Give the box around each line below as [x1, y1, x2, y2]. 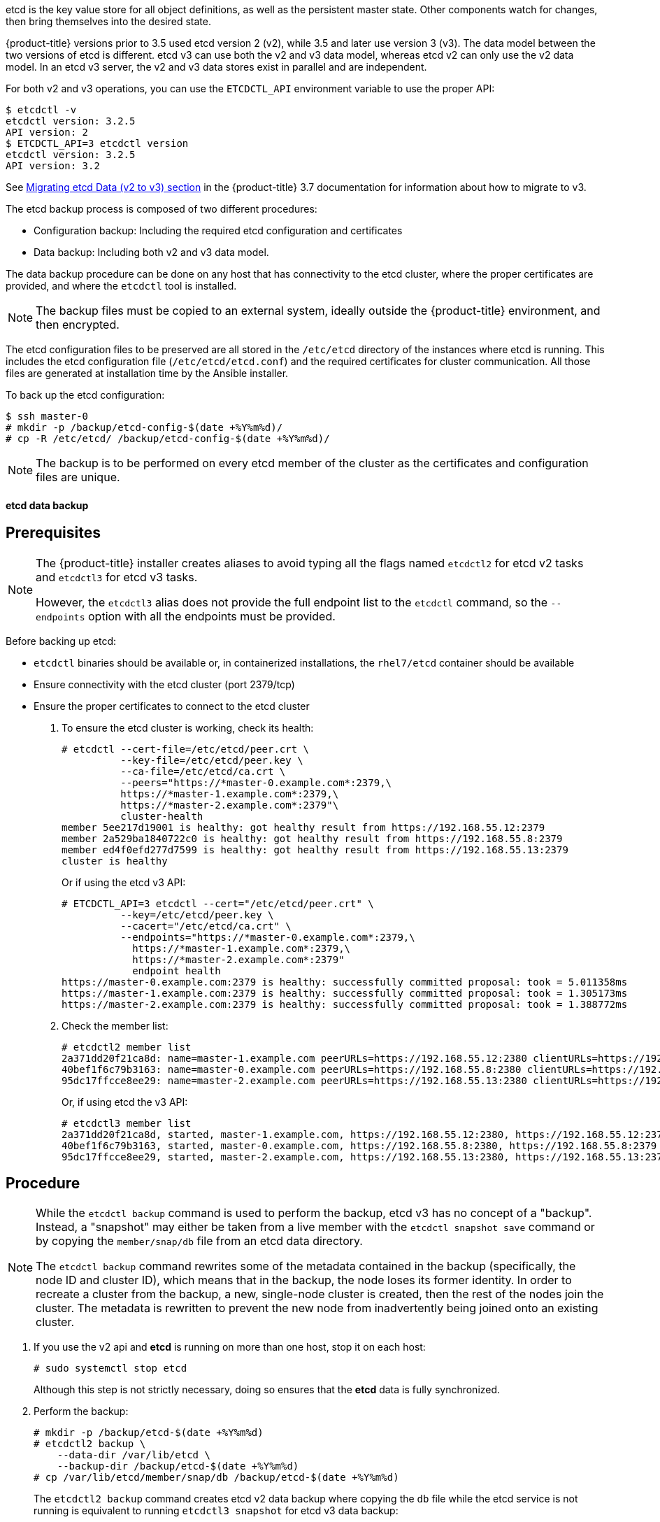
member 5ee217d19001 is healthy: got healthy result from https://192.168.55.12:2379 [62, 821, 545, 833]
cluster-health [120, 810, 203, 822]
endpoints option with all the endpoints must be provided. [36, 609, 336, 623]
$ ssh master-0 [6, 411, 89, 422]
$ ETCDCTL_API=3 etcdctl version [6, 138, 189, 149]
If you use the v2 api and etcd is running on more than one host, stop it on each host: [34, 1341, 426, 1353]
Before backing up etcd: [6, 634, 117, 647]
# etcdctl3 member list [62, 1117, 192, 1129]
